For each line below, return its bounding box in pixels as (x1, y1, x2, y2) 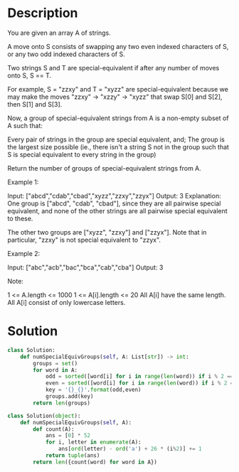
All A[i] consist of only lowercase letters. (7, 298, 126, 306)
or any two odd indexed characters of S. (7, 50, 126, 58)
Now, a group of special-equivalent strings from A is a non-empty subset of (7, 114, 229, 122)
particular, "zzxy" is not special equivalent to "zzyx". (7, 235, 161, 244)
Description (7, 5, 78, 21)
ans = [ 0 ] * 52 (45, 432, 91, 439)
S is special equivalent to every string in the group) (7, 150, 156, 159)
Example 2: (7, 249, 41, 257)
